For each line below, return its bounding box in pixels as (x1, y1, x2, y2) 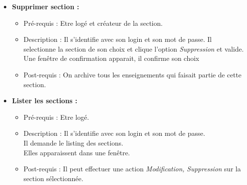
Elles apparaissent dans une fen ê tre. (23, 147, 130, 157)
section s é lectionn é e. (23, 173, 83, 183)
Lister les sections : (12, 95, 78, 106)
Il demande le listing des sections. (23, 137, 123, 148)
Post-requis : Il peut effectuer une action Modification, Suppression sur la (23, 164, 241, 174)
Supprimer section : (12, 1, 79, 11)
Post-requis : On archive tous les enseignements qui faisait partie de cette (23, 69, 242, 79)
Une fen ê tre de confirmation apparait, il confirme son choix (23, 53, 199, 63)
